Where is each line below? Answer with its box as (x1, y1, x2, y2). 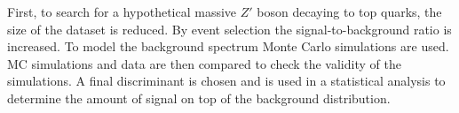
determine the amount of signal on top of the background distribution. (7, 88, 391, 107)
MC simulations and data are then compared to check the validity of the (7, 54, 401, 72)
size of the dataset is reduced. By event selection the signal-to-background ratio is (7, 19, 452, 38)
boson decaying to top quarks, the (257, 3, 442, 20)
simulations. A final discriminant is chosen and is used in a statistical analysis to (7, 72, 446, 90)
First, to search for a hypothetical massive (7, 3, 237, 20)
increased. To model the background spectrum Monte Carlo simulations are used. (7, 37, 449, 56)
